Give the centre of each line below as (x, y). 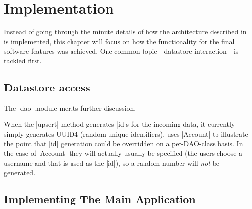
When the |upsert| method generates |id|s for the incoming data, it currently (120, 124)
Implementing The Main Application (100, 199)
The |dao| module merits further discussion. (70, 107)
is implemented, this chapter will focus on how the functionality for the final (119, 41)
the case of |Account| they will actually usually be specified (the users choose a (123, 153)
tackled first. (23, 60)
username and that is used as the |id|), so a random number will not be (112, 163)
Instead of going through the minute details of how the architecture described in (125, 32)
